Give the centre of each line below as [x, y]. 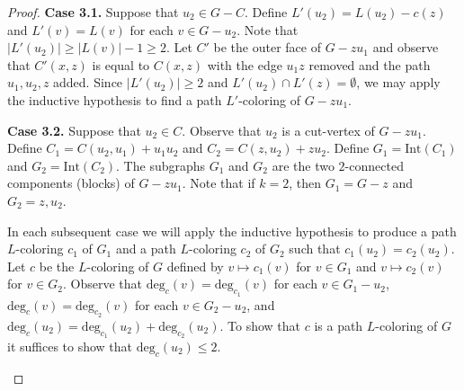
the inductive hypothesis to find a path [115, 99]
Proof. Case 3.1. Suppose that [93, 12]
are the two [303, 165]
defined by [195, 266]
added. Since [88, 82]
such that [315, 249]
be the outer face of [267, 47]
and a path [146, 249]
